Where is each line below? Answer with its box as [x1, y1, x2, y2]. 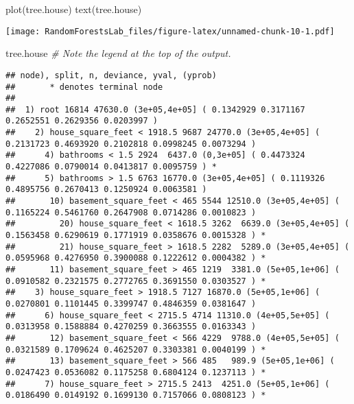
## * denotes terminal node [5, 82, 163, 92]
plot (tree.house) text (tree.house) [5, 2, 142, 16]
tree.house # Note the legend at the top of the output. [5, 46, 231, 60]
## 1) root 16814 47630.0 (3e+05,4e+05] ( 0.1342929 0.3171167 [5, 104, 305, 115]
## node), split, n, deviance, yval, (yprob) [5, 70, 217, 80]
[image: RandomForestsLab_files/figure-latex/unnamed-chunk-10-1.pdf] [5, 26, 335, 36]
